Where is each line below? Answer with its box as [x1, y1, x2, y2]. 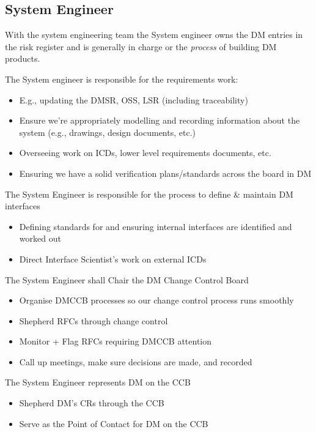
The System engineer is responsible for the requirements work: [5, 72, 238, 85]
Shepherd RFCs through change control [19, 314, 168, 327]
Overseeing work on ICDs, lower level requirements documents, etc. [19, 146, 271, 159]
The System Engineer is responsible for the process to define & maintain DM [5, 187, 293, 200]
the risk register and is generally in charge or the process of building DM [5, 40, 277, 53]
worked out [19, 232, 61, 245]
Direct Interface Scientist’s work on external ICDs [19, 252, 207, 265]
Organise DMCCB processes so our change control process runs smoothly [19, 294, 294, 307]
